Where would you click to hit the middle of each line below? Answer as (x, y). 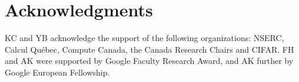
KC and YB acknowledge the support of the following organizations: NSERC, (144, 38)
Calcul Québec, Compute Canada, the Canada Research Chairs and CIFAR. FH (149, 49)
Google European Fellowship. (57, 72)
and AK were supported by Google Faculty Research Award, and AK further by (149, 61)
